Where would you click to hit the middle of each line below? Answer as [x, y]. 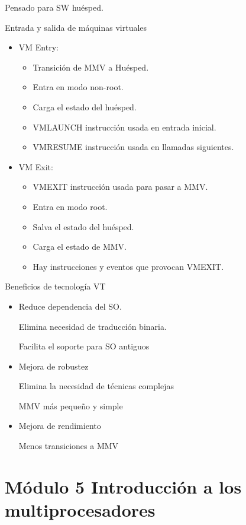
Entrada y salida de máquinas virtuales [76, 27]
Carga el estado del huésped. [85, 106]
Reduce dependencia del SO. [70, 306]
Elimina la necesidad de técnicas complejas [96, 386]
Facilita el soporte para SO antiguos [84, 346]
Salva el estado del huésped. [83, 226]
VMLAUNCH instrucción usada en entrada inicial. [124, 127]
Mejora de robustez [54, 366]
